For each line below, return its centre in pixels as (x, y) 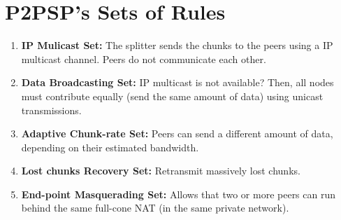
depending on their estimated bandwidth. (110, 147)
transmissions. (51, 110)
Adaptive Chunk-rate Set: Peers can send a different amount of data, (177, 133)
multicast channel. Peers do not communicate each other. (144, 59)
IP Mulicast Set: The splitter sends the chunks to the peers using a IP (177, 45)
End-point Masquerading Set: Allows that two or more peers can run (179, 194)
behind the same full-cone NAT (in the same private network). (155, 208)
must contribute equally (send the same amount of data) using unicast (172, 96)
